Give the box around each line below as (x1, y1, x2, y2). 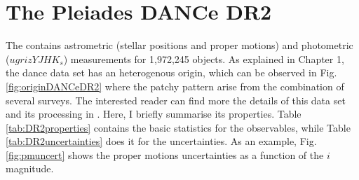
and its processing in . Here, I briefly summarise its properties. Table (6, 106, 302, 121)
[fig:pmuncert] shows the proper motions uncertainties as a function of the (6, 147, 324, 162)
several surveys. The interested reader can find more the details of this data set (6, 92, 346, 107)
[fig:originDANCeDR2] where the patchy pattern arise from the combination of (6, 78, 344, 93)
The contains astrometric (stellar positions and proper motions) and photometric (6, 38, 353, 53)
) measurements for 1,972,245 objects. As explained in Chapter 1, (63, 51, 344, 66)
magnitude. (6, 161, 54, 176)
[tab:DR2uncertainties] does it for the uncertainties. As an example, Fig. (6, 134, 317, 148)
